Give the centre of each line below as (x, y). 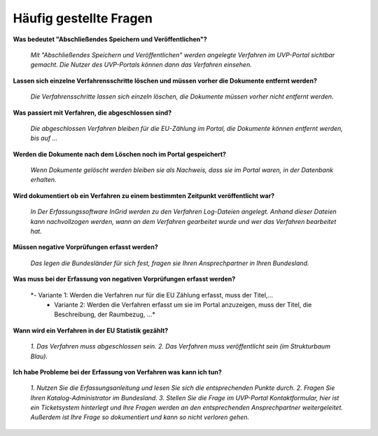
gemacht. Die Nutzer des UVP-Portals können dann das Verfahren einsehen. (141, 65)
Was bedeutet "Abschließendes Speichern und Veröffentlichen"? (110, 39)
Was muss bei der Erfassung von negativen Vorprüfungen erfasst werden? (124, 279)
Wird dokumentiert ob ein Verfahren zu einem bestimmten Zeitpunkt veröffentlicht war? (144, 195)
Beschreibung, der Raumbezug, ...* (105, 314)
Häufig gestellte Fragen (83, 18)
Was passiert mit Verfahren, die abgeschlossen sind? (92, 113)
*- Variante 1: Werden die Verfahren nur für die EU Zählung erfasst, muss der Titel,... (152, 295)
